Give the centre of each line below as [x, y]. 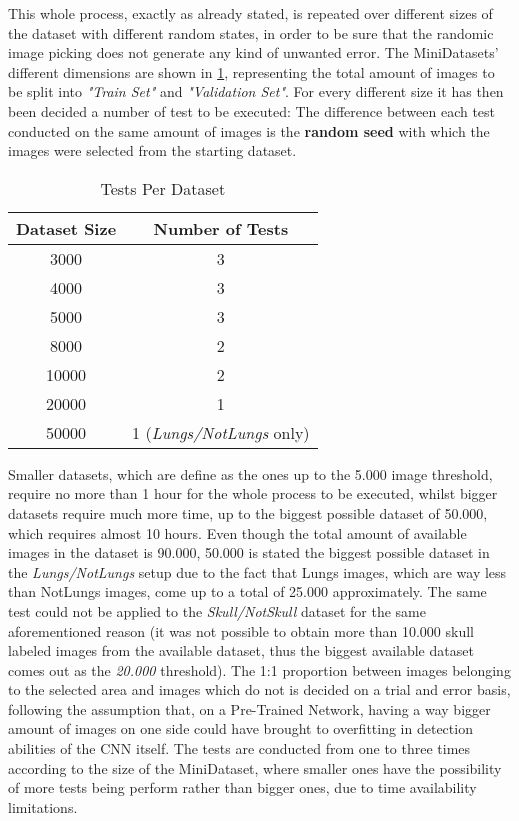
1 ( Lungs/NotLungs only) [221, 432]
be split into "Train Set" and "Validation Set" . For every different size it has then [256, 91]
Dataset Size [66, 228]
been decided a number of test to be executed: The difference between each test [252, 110]
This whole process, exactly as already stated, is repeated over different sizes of [250, 13]
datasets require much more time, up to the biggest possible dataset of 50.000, [248, 512]
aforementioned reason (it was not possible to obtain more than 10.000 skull [241, 630]
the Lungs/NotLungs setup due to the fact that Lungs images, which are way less [257, 571]
